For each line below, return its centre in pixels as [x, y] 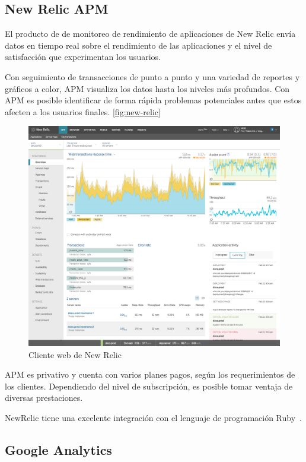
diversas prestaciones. [44, 398]
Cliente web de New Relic [75, 354]
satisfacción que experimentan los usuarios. [83, 57]
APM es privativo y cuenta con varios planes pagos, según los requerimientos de [150, 374]
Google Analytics [58, 449]
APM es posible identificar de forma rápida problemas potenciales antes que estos [153, 100]
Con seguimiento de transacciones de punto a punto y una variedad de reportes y [152, 76]
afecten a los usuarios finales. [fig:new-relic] [83, 111]
